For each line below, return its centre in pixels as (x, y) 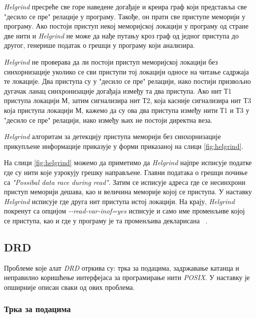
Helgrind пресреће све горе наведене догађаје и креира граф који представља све (126, 6)
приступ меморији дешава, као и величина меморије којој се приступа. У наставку (128, 192)
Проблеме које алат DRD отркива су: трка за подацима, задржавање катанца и (122, 267)
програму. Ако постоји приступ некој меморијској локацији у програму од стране (126, 26)
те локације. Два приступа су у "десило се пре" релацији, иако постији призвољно (128, 81)
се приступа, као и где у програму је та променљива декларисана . (106, 220)
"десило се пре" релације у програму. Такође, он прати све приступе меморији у (125, 16)
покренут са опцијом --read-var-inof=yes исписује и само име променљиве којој (125, 211)
